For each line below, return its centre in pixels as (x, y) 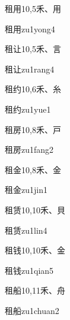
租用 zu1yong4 (30, 28)
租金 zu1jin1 (26, 190)
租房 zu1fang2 (29, 150)
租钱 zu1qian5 (29, 270)
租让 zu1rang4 (30, 69)
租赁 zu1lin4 (26, 230)
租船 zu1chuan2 (32, 310)
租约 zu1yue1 (28, 109)
